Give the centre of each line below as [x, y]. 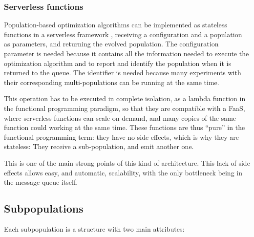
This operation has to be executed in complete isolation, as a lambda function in [125, 98]
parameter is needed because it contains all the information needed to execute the [127, 53]
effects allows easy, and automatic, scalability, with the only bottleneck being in [123, 172]
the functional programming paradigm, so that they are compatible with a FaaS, [125, 108]
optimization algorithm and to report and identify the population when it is [117, 63]
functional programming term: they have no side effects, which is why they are [122, 137]
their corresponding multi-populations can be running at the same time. [112, 82]
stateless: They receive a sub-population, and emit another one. [99, 146]
